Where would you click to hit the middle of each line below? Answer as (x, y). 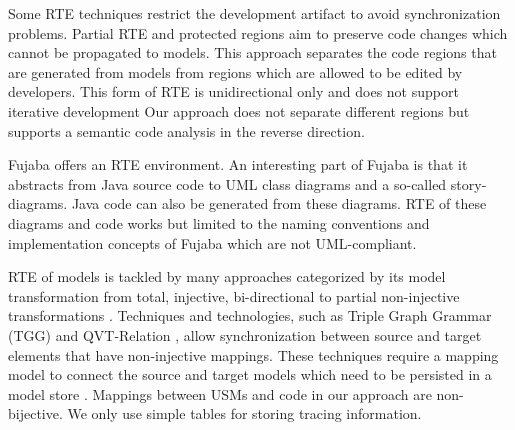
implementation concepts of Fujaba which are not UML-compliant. (212, 242)
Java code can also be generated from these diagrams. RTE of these (279, 203)
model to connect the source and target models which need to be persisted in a (250, 374)
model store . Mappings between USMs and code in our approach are (220, 393)
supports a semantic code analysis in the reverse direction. (186, 130)
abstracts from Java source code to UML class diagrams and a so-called (227, 183)
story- (468, 183)
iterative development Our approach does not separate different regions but (239, 110)
